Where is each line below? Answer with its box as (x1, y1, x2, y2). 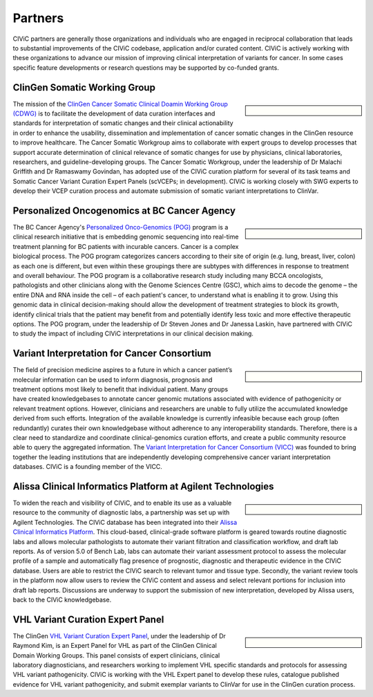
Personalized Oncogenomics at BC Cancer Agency (12, 205, 236, 216)
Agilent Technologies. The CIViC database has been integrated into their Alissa (12, 518, 238, 526)
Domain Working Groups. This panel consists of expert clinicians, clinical (12, 651, 220, 660)
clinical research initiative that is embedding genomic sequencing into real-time (12, 232, 239, 241)
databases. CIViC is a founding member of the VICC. (12, 463, 162, 471)
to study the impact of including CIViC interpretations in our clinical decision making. (12, 329, 254, 338)
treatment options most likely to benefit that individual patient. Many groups (12, 385, 229, 393)
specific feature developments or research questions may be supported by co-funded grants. (12, 63, 279, 72)
